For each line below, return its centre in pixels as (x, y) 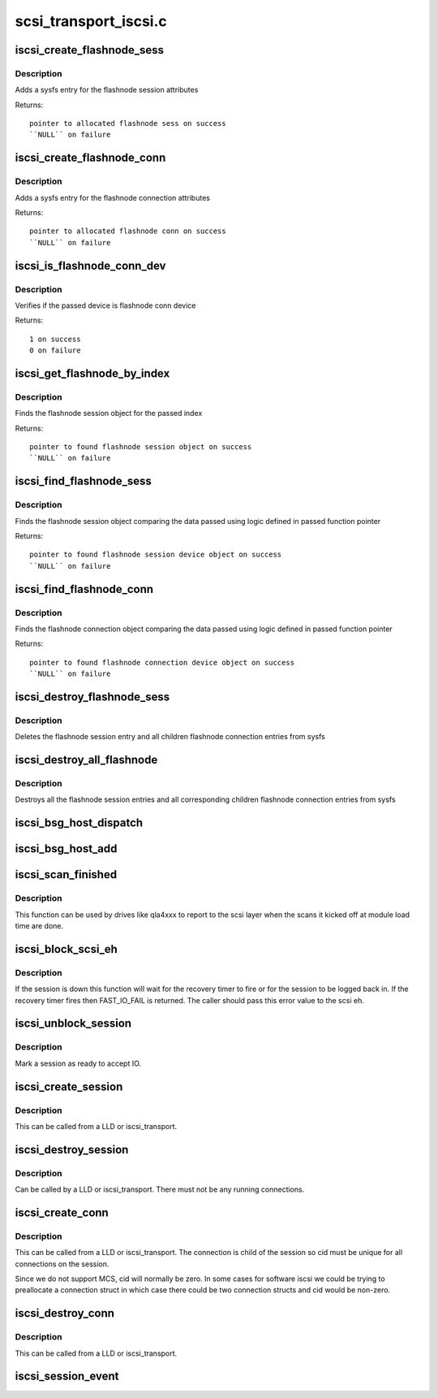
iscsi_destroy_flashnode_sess (92, 697)
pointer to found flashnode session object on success (141, 447)
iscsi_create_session (69, 1086)
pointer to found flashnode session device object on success (156, 555)
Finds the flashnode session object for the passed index (109, 413)
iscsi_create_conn (62, 1212)
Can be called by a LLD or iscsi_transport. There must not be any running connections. (160, 1189)
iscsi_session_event (67, 1376)
